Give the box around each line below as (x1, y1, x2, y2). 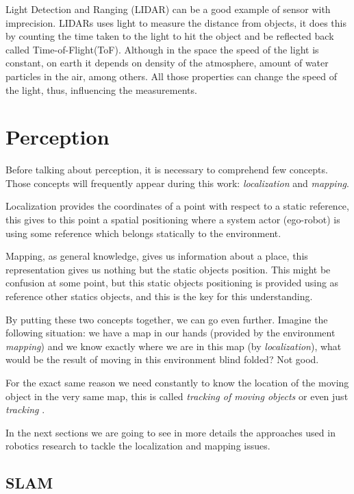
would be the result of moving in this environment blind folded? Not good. (5, 352, 319, 367)
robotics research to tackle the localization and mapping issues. (5, 439, 270, 453)
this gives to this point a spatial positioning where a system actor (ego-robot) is (5, 212, 340, 227)
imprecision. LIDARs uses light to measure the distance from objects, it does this (5, 15, 346, 29)
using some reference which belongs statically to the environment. (5, 225, 281, 240)
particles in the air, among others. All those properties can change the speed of (5, 69, 337, 83)
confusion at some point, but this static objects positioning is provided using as (5, 275, 339, 290)
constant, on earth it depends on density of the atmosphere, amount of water (5, 55, 329, 70)
